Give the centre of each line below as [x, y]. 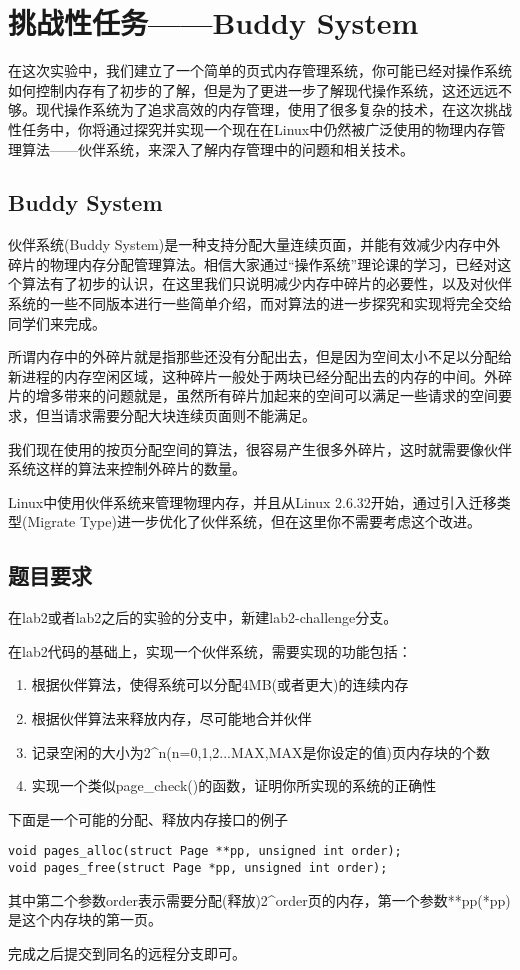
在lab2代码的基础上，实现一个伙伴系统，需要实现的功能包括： [210, 650]
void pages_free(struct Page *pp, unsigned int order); [198, 868]
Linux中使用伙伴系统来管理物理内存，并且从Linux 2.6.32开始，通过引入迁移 [252, 501]
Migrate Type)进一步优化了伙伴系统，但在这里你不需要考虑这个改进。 [254, 521]
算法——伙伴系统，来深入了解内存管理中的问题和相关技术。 [217, 148]
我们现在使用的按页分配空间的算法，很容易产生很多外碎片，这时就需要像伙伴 [260, 448]
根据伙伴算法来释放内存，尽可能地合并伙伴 [171, 718]
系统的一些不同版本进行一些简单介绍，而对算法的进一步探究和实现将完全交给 [260, 303]
